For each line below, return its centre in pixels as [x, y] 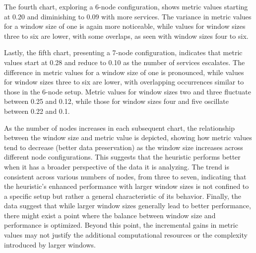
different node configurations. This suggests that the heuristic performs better [122, 157]
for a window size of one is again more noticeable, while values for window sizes [125, 26]
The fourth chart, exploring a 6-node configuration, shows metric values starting [126, 6]
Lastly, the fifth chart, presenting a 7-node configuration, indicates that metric [123, 52]
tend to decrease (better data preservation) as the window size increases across [124, 147]
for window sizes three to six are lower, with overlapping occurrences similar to [124, 82]
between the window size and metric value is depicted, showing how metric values [128, 137]
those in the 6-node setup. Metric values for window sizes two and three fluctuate [128, 91]
